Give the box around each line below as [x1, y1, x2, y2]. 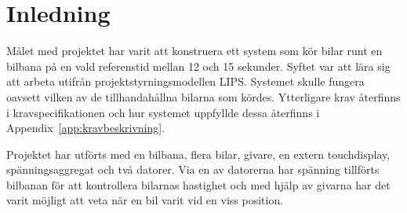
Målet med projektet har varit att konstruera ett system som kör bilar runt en [6, 42, 383, 59]
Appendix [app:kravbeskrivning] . [6, 119, 165, 136]
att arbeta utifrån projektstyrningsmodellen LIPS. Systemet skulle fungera [6, 73, 365, 90]
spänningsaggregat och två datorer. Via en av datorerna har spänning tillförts [6, 161, 380, 178]
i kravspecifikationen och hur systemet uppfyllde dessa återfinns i [6, 104, 320, 120]
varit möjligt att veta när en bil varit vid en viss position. [6, 192, 284, 208]
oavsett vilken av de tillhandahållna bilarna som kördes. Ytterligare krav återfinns [6, 88, 401, 105]
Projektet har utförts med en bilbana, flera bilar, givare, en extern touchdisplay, [6, 145, 391, 162]
